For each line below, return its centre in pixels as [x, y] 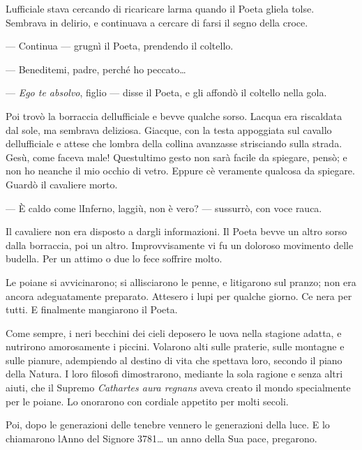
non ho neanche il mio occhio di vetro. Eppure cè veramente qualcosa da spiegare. [180, 171]
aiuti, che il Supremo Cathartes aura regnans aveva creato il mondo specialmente [178, 388]
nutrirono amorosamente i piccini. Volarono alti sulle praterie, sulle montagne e [175, 346]
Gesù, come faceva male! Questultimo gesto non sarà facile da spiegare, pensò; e [176, 157]
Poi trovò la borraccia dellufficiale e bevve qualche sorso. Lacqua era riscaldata [174, 115]
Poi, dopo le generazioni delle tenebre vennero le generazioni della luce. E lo [168, 425]
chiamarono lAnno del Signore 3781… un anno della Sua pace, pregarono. [161, 438]
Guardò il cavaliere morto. [62, 184]
